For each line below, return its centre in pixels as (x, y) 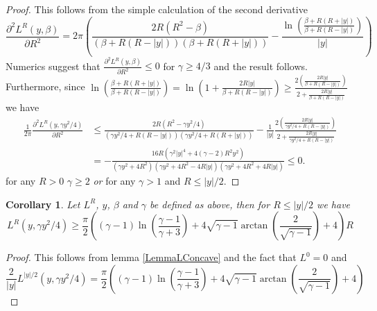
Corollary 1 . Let (43, 204)
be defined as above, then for (210, 204)
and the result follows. (261, 66)
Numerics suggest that (53, 66)
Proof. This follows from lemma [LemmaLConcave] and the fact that (151, 257)
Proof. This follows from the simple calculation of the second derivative (157, 9)
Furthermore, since (45, 86)
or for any (114, 180)
